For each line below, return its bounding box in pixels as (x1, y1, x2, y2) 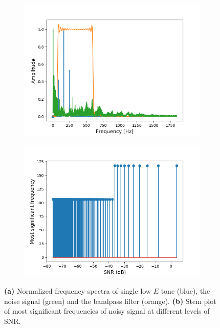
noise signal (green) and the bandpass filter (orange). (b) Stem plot (4, 295, 216, 306)
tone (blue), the (161, 286, 210, 296)
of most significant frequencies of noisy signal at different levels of (4, 305, 210, 316)
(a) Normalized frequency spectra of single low (4, 286, 151, 296)
